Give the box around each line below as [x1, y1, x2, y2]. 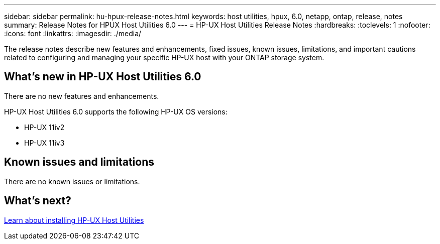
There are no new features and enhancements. [4, 91, 159, 100]
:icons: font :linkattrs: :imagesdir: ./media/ [4, 29, 142, 38]
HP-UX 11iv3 [24, 138, 65, 147]
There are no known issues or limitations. [4, 177, 140, 186]
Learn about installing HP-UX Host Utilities [4, 215, 144, 224]
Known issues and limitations [4, 156, 154, 169]
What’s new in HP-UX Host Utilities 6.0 [4, 70, 201, 83]
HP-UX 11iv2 [24, 123, 65, 132]
